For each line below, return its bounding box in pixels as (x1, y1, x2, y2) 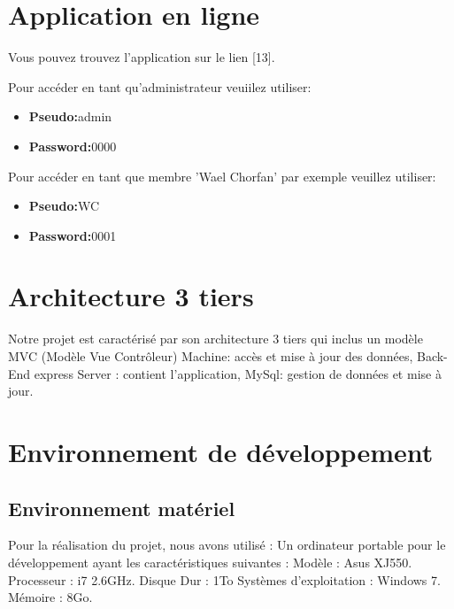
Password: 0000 (28, 136, 117, 155)
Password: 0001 (28, 226, 117, 244)
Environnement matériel (8, 494, 235, 521)
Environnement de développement (8, 433, 434, 469)
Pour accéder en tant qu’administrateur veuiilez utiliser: (8, 77, 312, 96)
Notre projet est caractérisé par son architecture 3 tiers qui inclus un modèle (8, 329, 423, 348)
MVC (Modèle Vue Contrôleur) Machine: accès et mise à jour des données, (8, 347, 413, 365)
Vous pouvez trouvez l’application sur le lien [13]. (8, 48, 275, 66)
